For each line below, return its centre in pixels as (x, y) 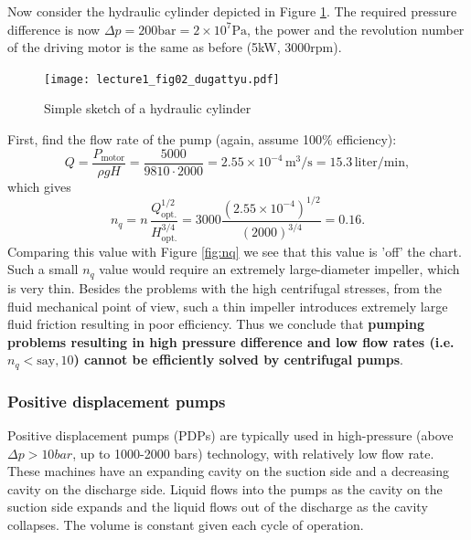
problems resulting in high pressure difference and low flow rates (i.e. (231, 341)
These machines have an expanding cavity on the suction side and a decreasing (228, 471)
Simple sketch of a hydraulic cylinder (148, 108)
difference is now (54, 29)
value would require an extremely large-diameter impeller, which (279, 269)
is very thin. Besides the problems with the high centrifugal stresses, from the (225, 287)
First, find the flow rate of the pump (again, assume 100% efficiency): (202, 139)
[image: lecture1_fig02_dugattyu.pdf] (162, 79)
